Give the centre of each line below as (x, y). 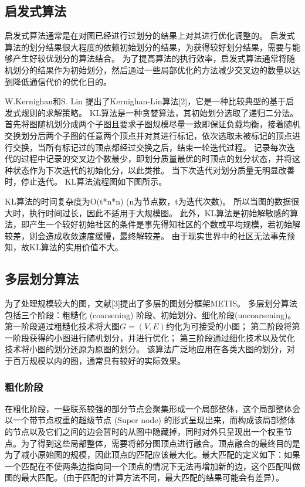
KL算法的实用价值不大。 (76, 247)
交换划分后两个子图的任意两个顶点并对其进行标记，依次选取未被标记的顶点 (148, 135)
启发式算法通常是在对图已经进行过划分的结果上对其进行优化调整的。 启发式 (150, 35)
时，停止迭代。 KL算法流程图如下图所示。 (86, 181)
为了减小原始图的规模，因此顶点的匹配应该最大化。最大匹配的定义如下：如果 (152, 454)
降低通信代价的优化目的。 (62, 81)
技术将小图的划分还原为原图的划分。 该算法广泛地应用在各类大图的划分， (146, 349)
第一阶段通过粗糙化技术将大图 (62, 326)
